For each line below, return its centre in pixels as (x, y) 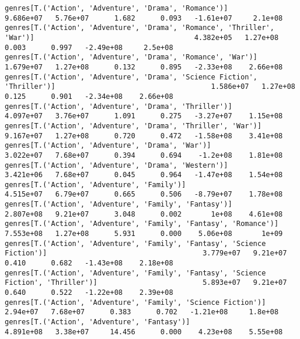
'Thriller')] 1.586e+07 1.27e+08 (150, 87)
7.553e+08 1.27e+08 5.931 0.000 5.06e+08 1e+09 (144, 234)
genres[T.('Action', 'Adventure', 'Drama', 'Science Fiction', (131, 77)
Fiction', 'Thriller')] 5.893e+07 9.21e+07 (146, 283)
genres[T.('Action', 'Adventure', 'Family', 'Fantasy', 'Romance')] (142, 224)
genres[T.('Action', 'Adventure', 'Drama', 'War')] (108, 146)
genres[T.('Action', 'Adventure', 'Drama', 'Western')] (116, 165)
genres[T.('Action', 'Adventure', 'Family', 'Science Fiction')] (135, 302)
